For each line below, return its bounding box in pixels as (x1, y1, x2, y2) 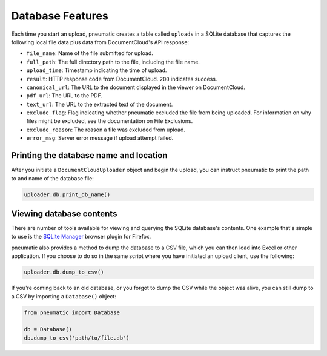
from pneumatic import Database (24, 309, 121, 316)
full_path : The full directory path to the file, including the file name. (26, 58, 200, 65)
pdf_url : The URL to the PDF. (26, 92, 103, 99)
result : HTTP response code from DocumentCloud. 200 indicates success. (26, 75, 217, 82)
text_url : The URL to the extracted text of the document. (26, 101, 173, 108)
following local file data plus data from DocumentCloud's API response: (11, 38, 190, 45)
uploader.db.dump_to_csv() (24, 269, 104, 275)
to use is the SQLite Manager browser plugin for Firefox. (11, 233, 151, 240)
